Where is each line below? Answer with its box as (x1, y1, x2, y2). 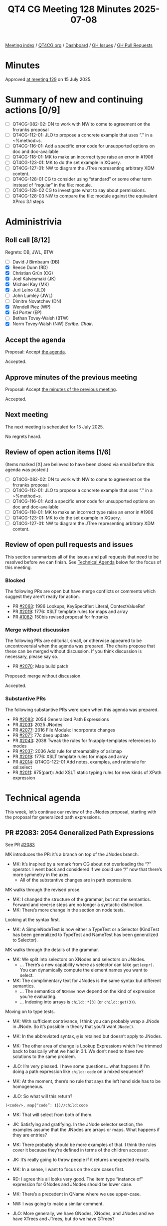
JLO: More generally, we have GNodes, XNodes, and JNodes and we (12, 1210, 155, 1216)
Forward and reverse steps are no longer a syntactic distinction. (12, 901, 144, 908)
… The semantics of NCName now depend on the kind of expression (19, 988, 156, 994)
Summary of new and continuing (5, 94, 144, 105)
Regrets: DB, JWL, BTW (5, 249, 54, 255)
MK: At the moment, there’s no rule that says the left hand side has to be (12, 1078, 161, 1084)
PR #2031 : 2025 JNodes (12, 721, 63, 727)
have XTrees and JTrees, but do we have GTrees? (12, 1216, 115, 1222)
